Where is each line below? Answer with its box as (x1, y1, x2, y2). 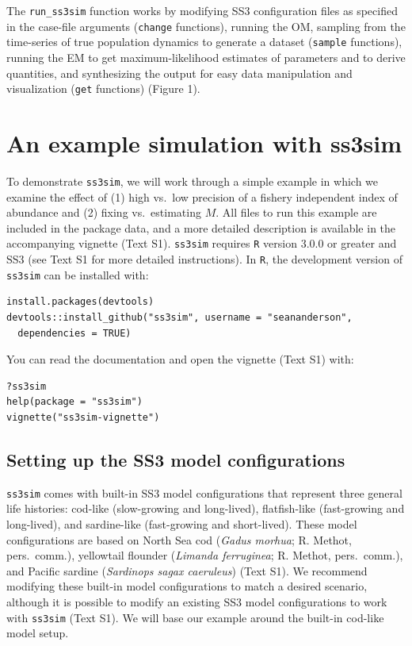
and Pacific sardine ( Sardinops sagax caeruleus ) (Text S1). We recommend (6, 562, 368, 579)
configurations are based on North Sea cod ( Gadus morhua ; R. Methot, (6, 531, 352, 548)
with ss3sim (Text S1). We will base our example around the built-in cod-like (6, 609, 384, 625)
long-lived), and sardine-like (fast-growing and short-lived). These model (6, 515, 357, 532)
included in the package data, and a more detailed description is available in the (6, 219, 396, 236)
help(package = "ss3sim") (6, 396, 143, 408)
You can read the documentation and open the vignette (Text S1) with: (6, 351, 354, 367)
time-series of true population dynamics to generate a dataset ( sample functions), (6, 33, 402, 50)
